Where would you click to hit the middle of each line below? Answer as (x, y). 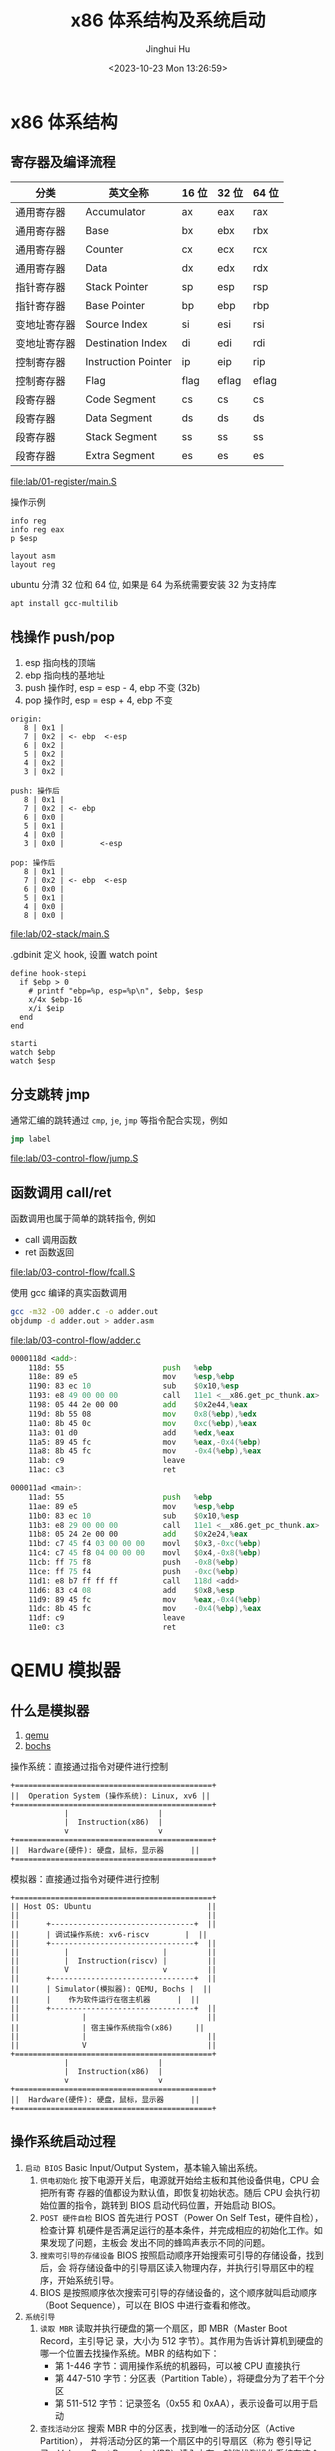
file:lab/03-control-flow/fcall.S (73, 1272)
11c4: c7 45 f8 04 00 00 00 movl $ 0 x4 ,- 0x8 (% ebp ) (145, 1553)
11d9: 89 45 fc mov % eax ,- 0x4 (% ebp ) (145, 1599)
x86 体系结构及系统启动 (168, 20)
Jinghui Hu (168, 48)
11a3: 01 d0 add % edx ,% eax (131, 1432)
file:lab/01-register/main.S (63, 481)
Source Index (116, 324)
